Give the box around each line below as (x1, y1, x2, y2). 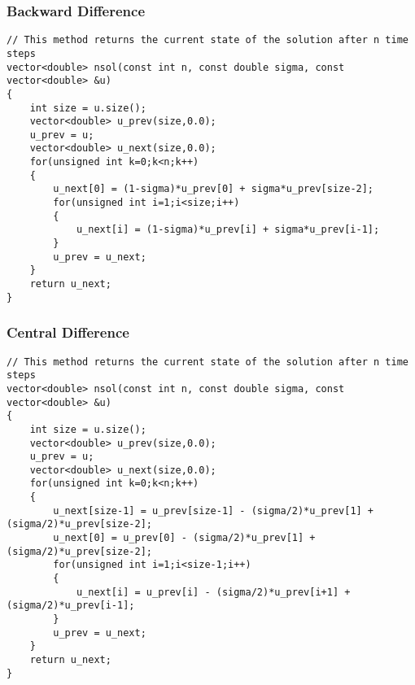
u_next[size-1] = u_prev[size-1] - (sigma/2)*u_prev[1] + (53, 504, 374, 517)
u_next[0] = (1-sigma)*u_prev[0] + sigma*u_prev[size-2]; (53, 183, 374, 195)
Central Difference (7, 322, 129, 342)
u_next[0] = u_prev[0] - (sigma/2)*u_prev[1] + (53, 532, 316, 544)
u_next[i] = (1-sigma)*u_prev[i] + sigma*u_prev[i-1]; (76, 224, 380, 236)
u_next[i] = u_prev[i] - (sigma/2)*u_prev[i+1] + (76, 586, 351, 598)
